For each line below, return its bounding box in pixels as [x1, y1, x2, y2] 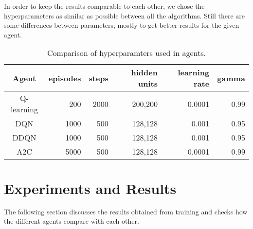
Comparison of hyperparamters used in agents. [47, 47, 206, 59]
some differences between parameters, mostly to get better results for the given [4, 20, 239, 30]
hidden [131, 67, 158, 78]
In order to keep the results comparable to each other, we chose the [4, 1, 205, 11]
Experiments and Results [4, 178, 177, 198]
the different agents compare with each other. [4, 216, 139, 226]
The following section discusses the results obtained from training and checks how [4, 206, 248, 216]
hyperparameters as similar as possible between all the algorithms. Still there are [4, 10, 245, 20]
